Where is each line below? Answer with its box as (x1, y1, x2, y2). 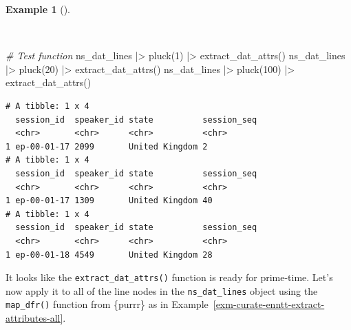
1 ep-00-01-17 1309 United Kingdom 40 (6, 196, 213, 206)
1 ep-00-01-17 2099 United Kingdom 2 (6, 141, 208, 152)
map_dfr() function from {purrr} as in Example (6, 297, 209, 311)
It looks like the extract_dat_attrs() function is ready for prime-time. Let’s (6, 270, 333, 285)
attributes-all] (6, 311, 63, 325)
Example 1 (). (6, 2, 70, 16)
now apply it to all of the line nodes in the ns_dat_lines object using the (6, 283, 318, 298)
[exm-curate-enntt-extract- (213, 297, 325, 311)
